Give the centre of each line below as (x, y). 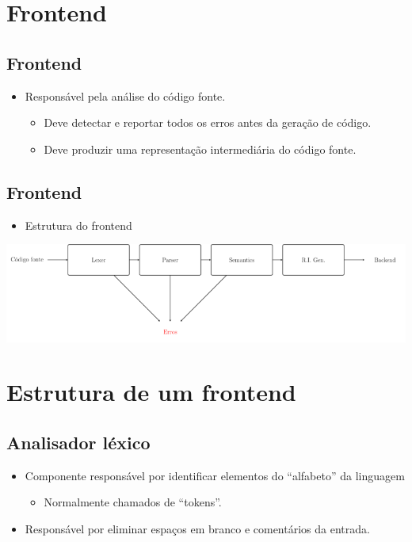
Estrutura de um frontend (151, 392)
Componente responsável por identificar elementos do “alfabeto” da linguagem (215, 475)
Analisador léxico (78, 442)
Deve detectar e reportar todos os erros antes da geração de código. (208, 122)
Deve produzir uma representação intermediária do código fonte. (200, 149)
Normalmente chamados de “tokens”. (133, 502)
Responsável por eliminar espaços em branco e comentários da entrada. (197, 528)
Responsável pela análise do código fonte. (125, 95)
